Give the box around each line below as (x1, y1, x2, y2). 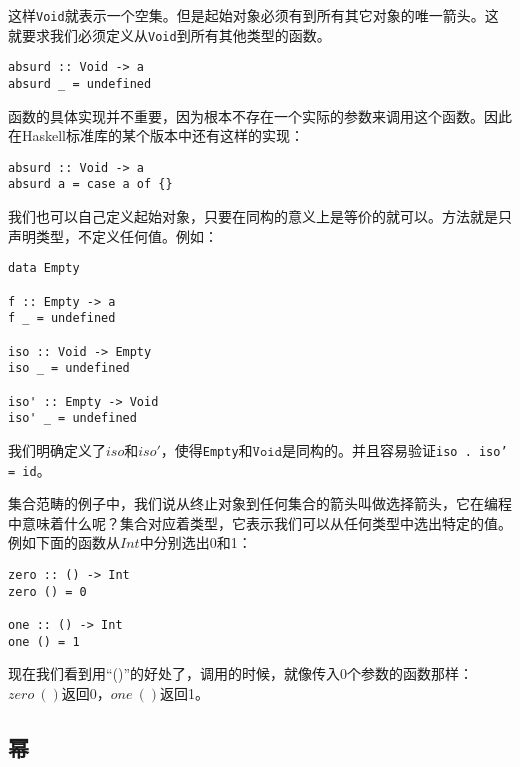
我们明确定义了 (8, 439, 106, 460)
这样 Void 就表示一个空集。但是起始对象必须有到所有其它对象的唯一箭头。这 (8, 5, 499, 25)
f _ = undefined (8, 311, 116, 326)
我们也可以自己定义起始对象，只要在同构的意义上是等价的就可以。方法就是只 (8, 206, 512, 227)
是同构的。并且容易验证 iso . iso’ (282, 439, 508, 460)
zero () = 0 (8, 584, 87, 599)
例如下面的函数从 (8, 532, 120, 553)
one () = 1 (8, 634, 80, 649)
